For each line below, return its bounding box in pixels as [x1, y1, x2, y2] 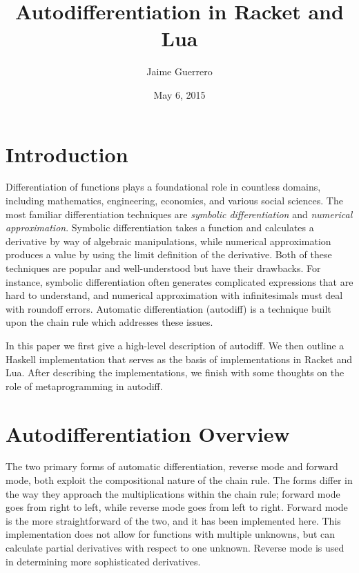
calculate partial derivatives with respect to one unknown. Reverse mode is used [6, 541, 345, 555]
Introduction [6, 139, 128, 168]
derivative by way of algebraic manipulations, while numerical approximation [6, 233, 331, 248]
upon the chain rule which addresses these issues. [6, 315, 213, 329]
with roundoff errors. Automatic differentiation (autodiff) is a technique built [6, 301, 331, 315]
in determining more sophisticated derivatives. [6, 554, 201, 568]
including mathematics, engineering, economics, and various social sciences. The [6, 193, 343, 208]
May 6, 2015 [153, 87, 206, 101]
